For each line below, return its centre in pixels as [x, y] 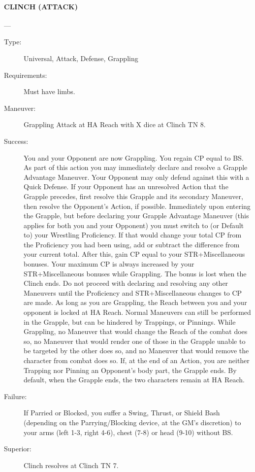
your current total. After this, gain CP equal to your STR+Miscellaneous [134, 254]
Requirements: [26, 75]
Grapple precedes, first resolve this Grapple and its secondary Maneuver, [133, 196]
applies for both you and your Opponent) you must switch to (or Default [134, 225]
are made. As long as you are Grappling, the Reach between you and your [135, 302]
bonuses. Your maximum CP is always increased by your [109, 264]
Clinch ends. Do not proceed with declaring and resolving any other [126, 283]
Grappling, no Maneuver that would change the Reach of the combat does [136, 331]
